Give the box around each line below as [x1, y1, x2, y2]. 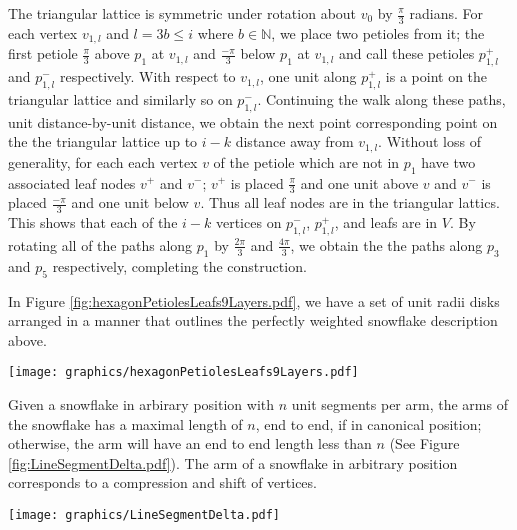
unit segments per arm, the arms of [291, 394, 508, 414]
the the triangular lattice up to [8, 131, 198, 152]
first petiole [8, 43, 78, 64]
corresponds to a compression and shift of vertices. [8, 472, 317, 493]
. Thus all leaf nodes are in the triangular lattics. [200, 192, 500, 213]
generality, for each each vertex [8, 151, 198, 172]
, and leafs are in [334, 212, 438, 233]
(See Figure [389, 433, 460, 454]
